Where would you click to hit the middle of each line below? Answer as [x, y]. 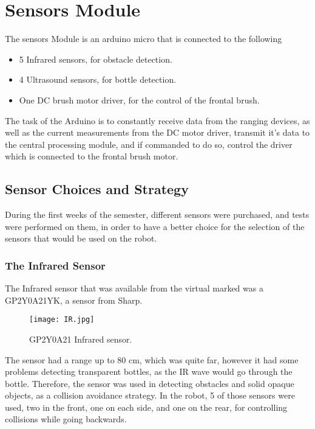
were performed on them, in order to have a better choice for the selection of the [155, 226]
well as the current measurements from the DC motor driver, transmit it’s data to [157, 132]
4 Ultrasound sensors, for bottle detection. [98, 79]
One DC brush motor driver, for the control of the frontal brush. [139, 99]
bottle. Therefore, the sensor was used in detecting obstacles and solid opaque [150, 383]
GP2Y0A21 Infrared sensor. [81, 339]
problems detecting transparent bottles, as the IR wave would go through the [149, 371]
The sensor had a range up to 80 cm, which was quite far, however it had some [152, 359]
